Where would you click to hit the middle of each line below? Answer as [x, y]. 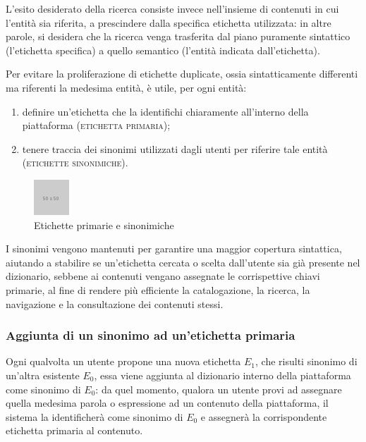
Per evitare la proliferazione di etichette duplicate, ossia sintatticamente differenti [182, 74]
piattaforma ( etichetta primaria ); [96, 125]
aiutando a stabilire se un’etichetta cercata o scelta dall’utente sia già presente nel [183, 262]
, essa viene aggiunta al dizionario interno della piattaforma [222, 375]
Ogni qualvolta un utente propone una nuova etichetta [123, 361]
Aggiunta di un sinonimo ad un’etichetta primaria [151, 335]
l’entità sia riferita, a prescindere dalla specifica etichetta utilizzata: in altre [169, 22]
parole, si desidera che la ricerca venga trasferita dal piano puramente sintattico [178, 36]
